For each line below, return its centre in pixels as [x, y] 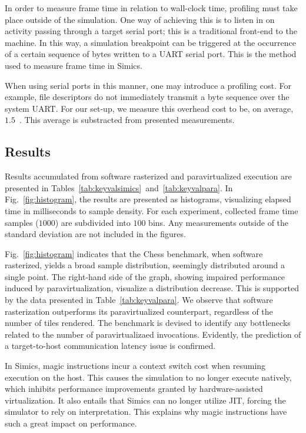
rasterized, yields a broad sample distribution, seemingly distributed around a [145, 265]
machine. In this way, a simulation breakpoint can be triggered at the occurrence [151, 42]
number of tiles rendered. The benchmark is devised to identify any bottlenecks [148, 323]
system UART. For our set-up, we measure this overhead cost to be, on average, [149, 108]
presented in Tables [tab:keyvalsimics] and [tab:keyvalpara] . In [119, 187]
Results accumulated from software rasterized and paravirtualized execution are [148, 176]
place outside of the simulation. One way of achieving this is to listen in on [140, 19]
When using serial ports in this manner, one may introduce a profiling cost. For [148, 85]
